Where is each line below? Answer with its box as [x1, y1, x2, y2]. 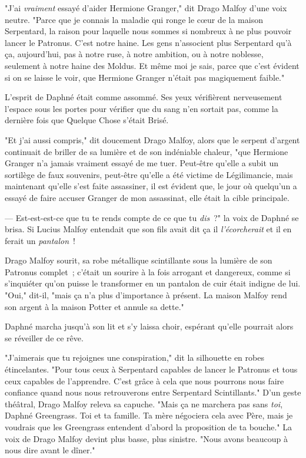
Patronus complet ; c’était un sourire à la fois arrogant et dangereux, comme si [5, 265, 291, 278]
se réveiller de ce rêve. [5, 331, 84, 344]
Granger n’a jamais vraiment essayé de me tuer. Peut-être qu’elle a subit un [5, 157, 279, 169]
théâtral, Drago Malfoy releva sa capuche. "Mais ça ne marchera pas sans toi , [5, 397, 283, 410]
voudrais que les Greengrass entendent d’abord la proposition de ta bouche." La [5, 421, 292, 433]
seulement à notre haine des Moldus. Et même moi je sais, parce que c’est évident [5, 59, 300, 71]
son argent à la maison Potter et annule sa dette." [5, 300, 184, 312]
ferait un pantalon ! [5, 234, 75, 246]
